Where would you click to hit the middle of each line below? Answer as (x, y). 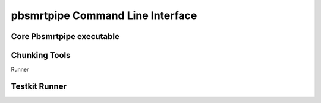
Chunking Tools (41, 55)
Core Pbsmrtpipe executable (65, 36)
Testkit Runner (39, 86)
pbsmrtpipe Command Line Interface (104, 15)
